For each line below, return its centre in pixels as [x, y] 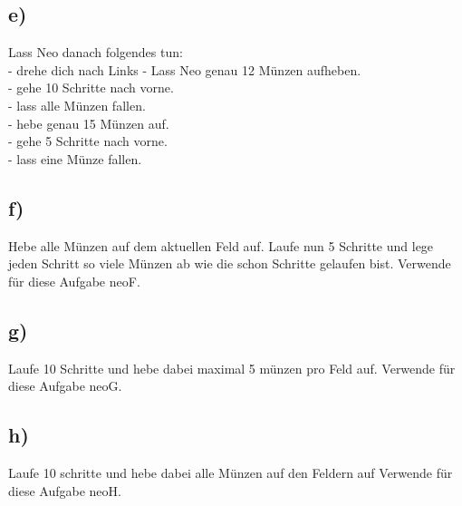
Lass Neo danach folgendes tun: [96, 52]
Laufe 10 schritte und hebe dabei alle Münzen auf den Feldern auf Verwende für [231, 472]
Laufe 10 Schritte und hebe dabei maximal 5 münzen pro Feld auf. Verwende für [232, 368]
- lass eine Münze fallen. [75, 158]
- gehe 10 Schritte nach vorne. [91, 88]
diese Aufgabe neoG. [65, 386]
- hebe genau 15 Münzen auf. [89, 123]
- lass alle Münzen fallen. [77, 105]
